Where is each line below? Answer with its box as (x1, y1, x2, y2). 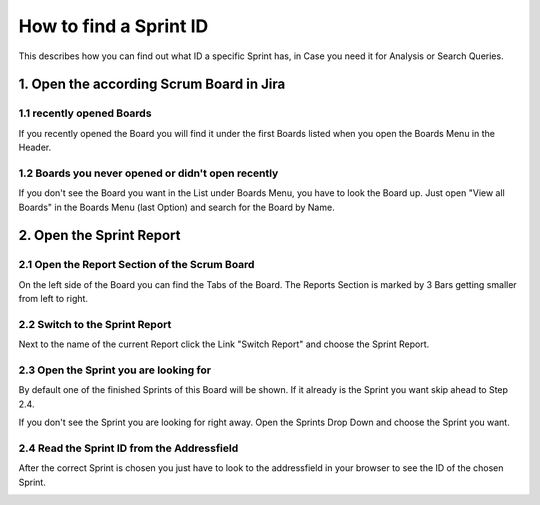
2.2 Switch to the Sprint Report (18, 317, 172, 331)
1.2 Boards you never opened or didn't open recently (18, 166, 279, 180)
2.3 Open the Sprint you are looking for (18, 363, 212, 377)
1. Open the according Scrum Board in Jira (18, 76, 286, 93)
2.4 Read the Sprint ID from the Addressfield (18, 441, 239, 455)
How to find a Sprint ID (18, 15, 209, 37)
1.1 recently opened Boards (18, 106, 152, 120)
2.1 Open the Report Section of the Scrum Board (18, 258, 255, 272)
